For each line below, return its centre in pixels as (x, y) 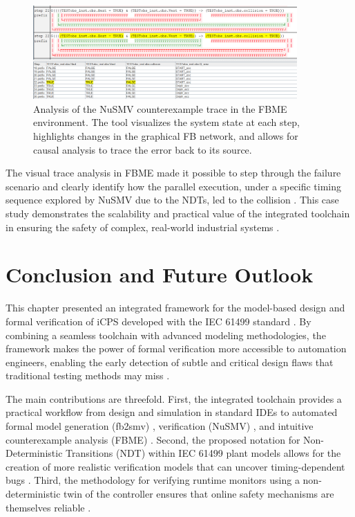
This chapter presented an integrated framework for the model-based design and (175, 308)
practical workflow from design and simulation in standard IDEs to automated (172, 412)
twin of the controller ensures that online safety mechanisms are (199, 494)
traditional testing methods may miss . (88, 375)
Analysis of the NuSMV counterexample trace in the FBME (160, 108)
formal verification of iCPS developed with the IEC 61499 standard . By (159, 321)
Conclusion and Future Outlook (160, 274)
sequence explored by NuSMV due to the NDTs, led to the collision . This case (172, 200)
